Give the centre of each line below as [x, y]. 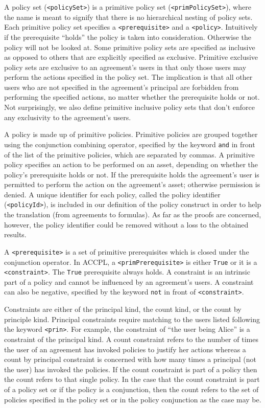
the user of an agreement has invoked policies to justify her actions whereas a [125, 349]
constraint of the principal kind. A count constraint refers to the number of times [131, 339]
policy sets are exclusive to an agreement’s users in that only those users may [125, 67]
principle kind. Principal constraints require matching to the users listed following [132, 319]
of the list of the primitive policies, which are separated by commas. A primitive [129, 154]
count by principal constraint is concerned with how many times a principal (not [130, 359]
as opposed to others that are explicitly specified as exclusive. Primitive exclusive [131, 57]
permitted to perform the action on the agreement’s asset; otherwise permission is [132, 184]
